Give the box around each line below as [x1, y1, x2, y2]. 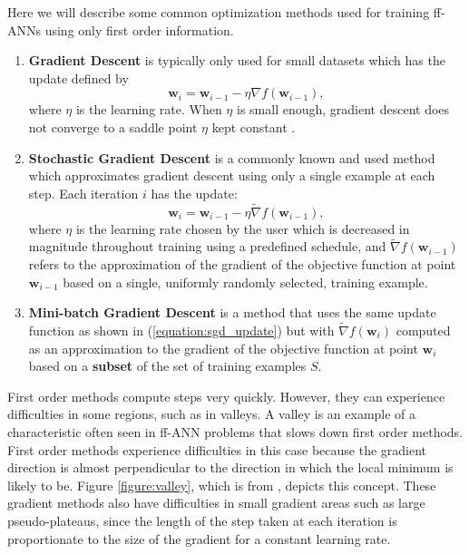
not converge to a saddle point [28, 117, 198, 136]
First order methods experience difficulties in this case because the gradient [7, 440, 427, 459]
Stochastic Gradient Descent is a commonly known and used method [28, 148, 435, 167]
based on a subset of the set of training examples [28, 356, 307, 375]
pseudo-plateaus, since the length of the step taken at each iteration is [7, 510, 397, 530]
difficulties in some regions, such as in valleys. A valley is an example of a [7, 404, 416, 423]
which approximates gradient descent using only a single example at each [28, 166, 435, 185]
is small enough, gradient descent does [236, 100, 450, 119]
